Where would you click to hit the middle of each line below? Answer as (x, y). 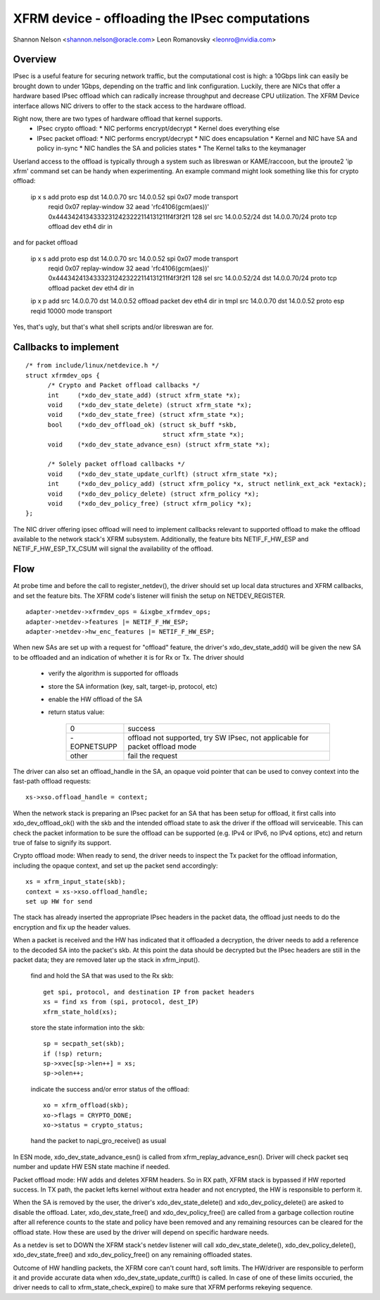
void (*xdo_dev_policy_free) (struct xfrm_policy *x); (150, 503)
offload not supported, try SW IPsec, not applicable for (218, 737)
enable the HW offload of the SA (95, 699)
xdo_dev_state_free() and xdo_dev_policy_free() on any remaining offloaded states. (133, 1255)
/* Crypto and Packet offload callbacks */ (124, 385)
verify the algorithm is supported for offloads (113, 673)
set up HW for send (59, 901)
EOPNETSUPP (94, 746)
